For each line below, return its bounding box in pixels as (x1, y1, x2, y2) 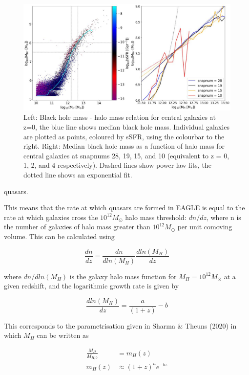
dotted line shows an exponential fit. (23, 169, 132, 179)
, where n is (206, 212, 241, 222)
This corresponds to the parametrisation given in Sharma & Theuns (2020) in (4, 320, 237, 331)
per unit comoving (177, 221, 232, 232)
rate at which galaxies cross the (4, 212, 98, 222)
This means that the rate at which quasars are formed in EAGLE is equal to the (4, 202, 245, 213)
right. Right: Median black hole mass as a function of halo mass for (23, 141, 225, 151)
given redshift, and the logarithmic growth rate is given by (4, 281, 179, 291)
